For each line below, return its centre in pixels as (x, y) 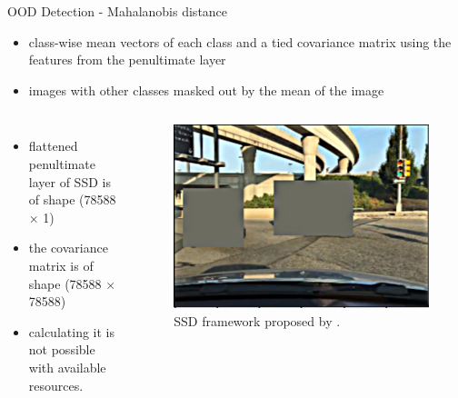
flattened (53, 146)
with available (67, 367)
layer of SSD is (70, 181)
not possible (62, 349)
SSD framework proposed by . (257, 320)
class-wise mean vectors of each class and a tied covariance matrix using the (240, 41)
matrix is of (61, 265)
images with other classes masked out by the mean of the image (206, 90)
